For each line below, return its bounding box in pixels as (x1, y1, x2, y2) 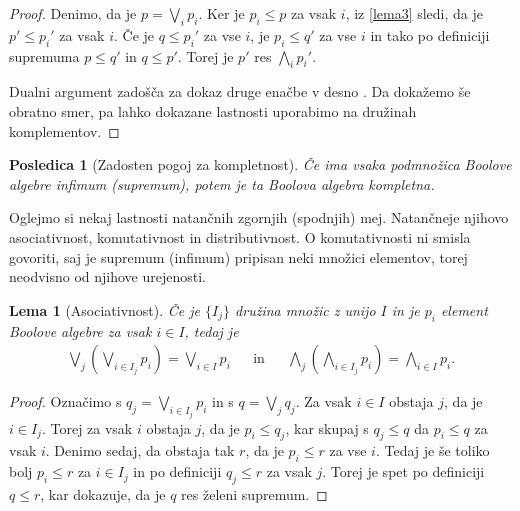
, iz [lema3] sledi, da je (345, 3, 484, 23)
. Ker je (198, 3, 245, 23)
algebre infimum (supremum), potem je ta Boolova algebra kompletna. (9, 173, 435, 194)
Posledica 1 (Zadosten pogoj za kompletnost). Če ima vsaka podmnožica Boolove (9, 154, 512, 175)
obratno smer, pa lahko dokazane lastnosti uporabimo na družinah (9, 100, 417, 121)
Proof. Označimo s (9, 391, 122, 412)
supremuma (9, 45, 80, 66)
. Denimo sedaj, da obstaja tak (45, 440, 235, 461)
